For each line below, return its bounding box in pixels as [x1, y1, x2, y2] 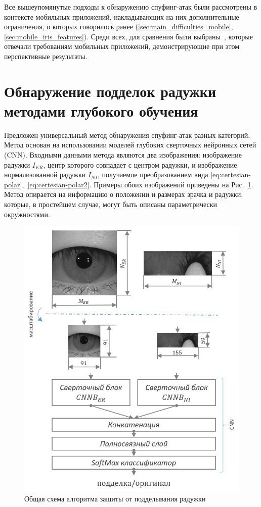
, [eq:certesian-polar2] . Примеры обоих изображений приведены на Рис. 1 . [22, 179, 253, 189]
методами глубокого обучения [4, 100, 198, 121]
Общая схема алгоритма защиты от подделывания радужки [24, 493, 206, 503]
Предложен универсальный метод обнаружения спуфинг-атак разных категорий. [4, 129, 250, 140]
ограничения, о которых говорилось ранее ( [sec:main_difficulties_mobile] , [4, 21, 233, 32]
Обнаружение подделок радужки [4, 80, 216, 101]
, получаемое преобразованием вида [98, 169, 208, 180]
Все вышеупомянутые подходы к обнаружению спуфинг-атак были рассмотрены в [4, 2, 257, 12]
